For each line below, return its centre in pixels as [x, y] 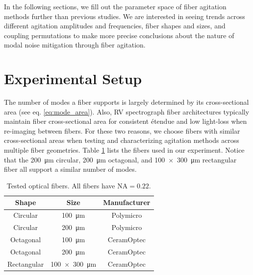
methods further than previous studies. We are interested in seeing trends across [125, 16]
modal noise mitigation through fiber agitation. [75, 45]
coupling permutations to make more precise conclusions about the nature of [119, 35]
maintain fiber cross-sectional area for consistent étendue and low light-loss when [126, 121]
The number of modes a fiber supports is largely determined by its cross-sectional [126, 102]
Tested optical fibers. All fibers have [61, 185]
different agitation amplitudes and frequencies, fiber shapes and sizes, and [115, 26]
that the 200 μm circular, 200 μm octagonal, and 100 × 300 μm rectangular [120, 159]
